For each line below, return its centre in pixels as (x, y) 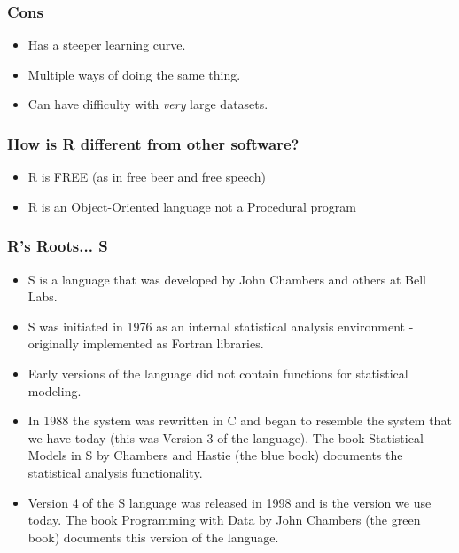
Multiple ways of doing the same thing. (134, 74)
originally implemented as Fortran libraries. (146, 343)
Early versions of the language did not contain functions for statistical (218, 373)
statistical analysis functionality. (115, 472)
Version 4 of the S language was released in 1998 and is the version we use (229, 502)
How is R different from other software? (153, 143)
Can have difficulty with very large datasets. (148, 104)
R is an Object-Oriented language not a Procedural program (192, 206)
